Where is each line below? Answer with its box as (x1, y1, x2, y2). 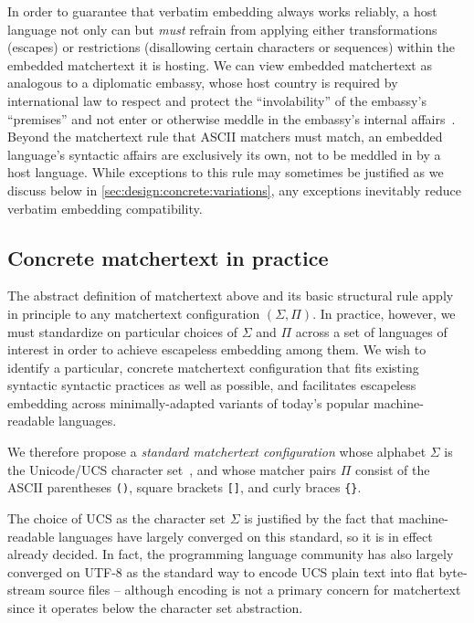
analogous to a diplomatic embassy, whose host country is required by (7, 73, 398, 92)
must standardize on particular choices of (7, 322, 237, 341)
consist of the (355, 459, 430, 479)
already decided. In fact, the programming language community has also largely (7, 544, 454, 564)
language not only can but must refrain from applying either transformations (7, 19, 437, 38)
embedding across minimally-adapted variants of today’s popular (7, 393, 370, 412)
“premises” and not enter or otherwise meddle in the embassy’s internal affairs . (7, 109, 456, 128)
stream (7, 580, 46, 599)
